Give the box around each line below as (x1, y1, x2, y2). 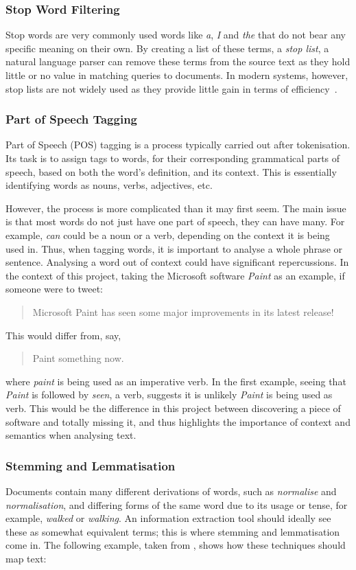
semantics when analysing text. (5, 428, 137, 442)
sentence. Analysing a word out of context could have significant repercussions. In (5, 255, 349, 269)
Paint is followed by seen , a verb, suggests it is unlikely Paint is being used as (5, 387, 333, 402)
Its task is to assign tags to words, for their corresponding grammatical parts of (5, 151, 340, 165)
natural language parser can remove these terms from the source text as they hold (5, 54, 351, 69)
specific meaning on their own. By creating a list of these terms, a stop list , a (5, 41, 329, 55)
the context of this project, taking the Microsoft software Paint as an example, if (5, 268, 345, 282)
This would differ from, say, (5, 328, 121, 342)
